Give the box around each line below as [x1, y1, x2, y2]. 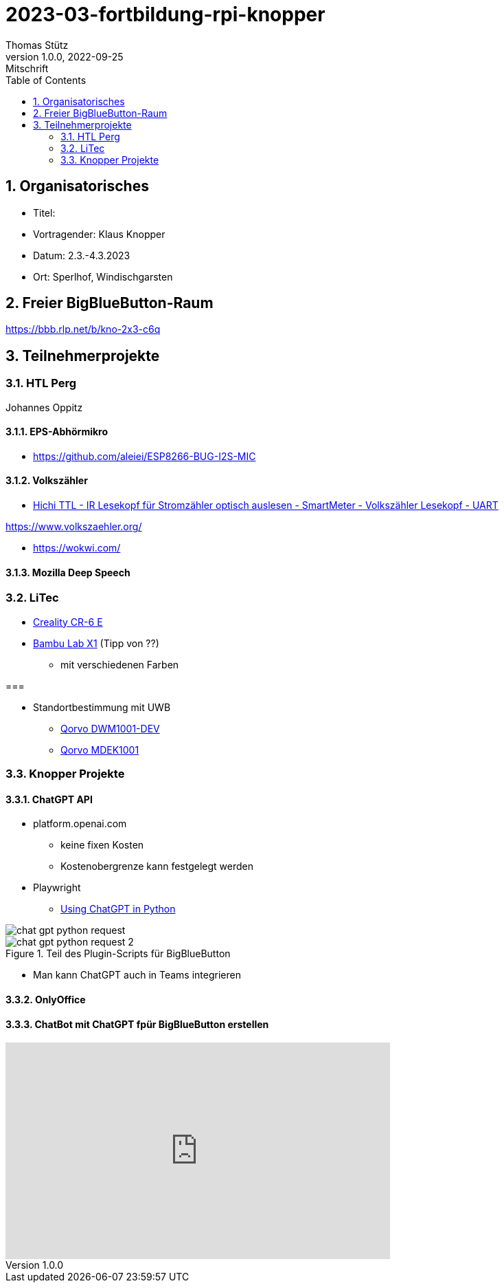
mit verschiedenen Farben [60, 658, 179, 670]
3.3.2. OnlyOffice [5, 993, 86, 1005]
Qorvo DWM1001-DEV [60, 722, 160, 734]
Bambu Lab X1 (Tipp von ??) [33, 637, 159, 649]
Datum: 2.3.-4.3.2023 [33, 249, 130, 261]
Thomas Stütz [5, 39, 69, 51]
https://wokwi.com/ [33, 542, 121, 554]
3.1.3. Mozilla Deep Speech [5, 566, 130, 578]
